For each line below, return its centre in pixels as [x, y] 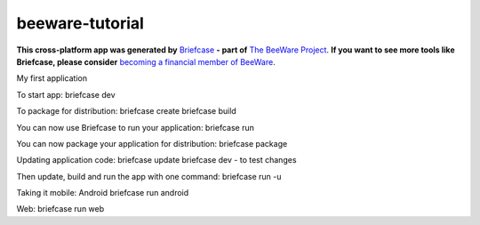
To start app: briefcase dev [66, 94]
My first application [52, 78]
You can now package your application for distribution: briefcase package [152, 143]
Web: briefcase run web [60, 209]
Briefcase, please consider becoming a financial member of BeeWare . [146, 61]
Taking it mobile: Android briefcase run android [103, 193]
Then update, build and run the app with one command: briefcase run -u [149, 176]
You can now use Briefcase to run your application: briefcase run [136, 127]
